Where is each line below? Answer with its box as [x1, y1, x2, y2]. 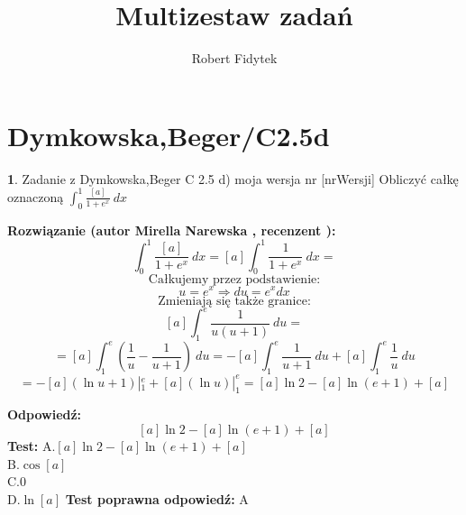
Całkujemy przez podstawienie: [148, 273, 321, 287]
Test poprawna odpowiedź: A [65, 489, 249, 508]
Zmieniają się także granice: [158, 294, 311, 308]
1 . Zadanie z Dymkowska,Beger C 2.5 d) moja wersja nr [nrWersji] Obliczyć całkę [7, 169, 459, 188]
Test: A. [7, 437, 56, 455]
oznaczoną [7, 187, 64, 206]
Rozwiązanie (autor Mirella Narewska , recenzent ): [7, 220, 336, 239]
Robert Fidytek [191, 49, 278, 68]
